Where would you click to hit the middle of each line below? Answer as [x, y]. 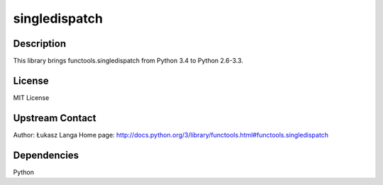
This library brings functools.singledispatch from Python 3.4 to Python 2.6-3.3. [128, 61]
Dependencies [46, 155]
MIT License [31, 97]
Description [40, 44]
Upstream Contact [55, 118]
